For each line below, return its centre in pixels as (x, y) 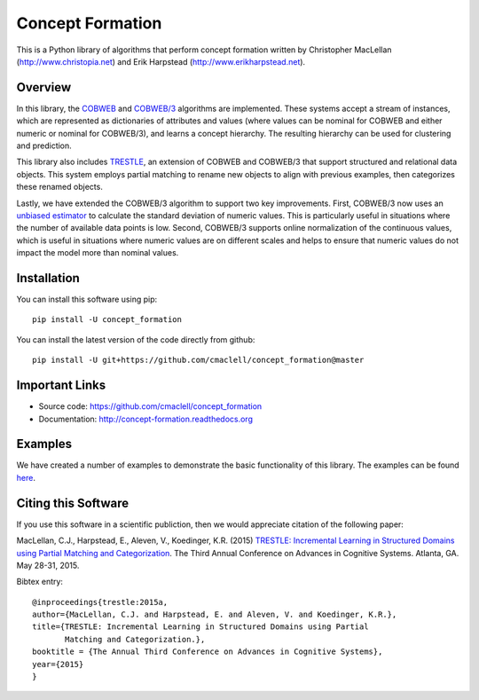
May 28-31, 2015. (48, 565)
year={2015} (58, 664)
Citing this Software (72, 503)
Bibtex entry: (40, 582)
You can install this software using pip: (87, 299)
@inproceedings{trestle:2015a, (100, 602)
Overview (44, 87)
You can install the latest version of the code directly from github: (136, 339)
